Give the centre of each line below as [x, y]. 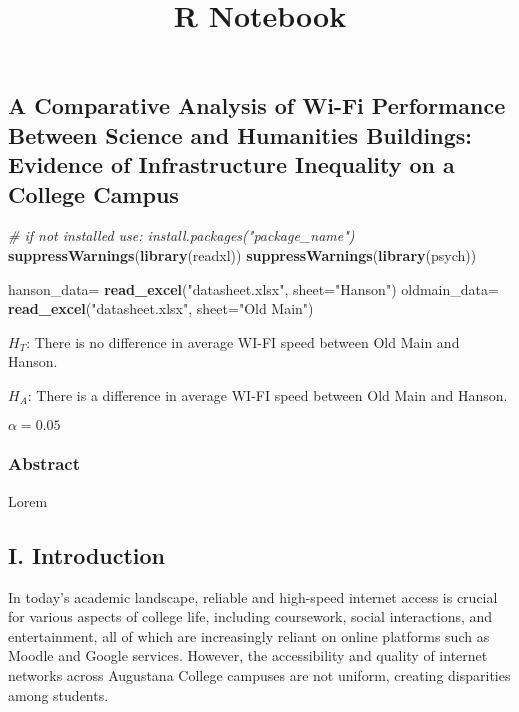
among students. [58, 694]
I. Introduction [87, 554]
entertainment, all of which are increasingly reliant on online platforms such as [249, 635]
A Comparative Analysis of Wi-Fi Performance [257, 105]
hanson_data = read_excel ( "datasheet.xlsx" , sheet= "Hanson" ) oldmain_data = [253, 288]
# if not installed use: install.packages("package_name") [181, 235]
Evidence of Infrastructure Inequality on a [231, 164]
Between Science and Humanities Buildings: [240, 134]
